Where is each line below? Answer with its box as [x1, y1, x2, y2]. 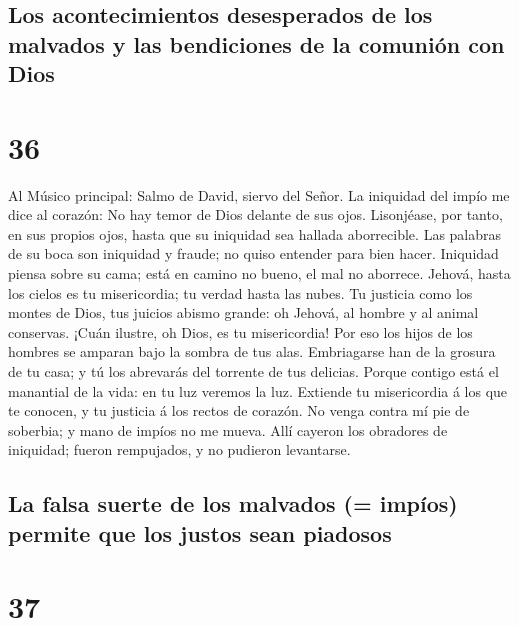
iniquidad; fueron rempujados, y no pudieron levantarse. [8, 439, 351, 460]
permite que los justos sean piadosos [8, 517, 392, 548]
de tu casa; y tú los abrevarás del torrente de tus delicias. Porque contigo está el [8, 361, 499, 382]
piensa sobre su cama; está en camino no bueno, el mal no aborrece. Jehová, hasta [8, 263, 511, 284]
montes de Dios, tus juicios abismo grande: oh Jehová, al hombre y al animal [8, 302, 479, 323]
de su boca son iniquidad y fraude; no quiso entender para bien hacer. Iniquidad [8, 243, 499, 264]
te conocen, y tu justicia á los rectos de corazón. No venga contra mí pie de [8, 400, 470, 421]
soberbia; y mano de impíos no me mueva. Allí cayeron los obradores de [8, 419, 448, 440]
